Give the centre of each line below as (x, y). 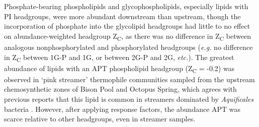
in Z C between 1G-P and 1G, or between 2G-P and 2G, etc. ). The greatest (119, 57)
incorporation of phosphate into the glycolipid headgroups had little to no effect (127, 26)
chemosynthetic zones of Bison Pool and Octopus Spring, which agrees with (120, 89)
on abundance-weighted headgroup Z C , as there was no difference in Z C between (128, 36)
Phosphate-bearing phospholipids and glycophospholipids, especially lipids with (126, 6)
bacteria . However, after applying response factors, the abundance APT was (122, 109)
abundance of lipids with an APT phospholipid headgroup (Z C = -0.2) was (119, 69)
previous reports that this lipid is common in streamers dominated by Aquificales (129, 99)
